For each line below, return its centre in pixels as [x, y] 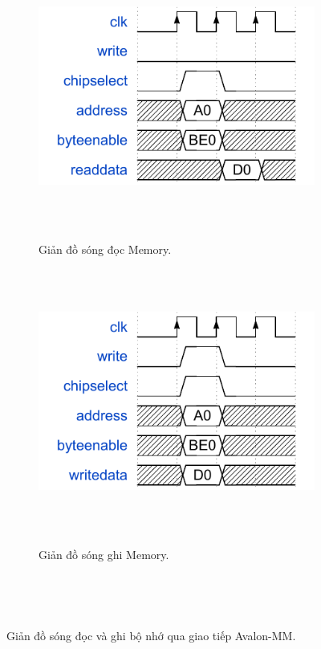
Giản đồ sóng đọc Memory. [105, 249]
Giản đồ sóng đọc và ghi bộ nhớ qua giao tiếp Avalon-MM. [151, 636]
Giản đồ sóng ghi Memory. [104, 555]
